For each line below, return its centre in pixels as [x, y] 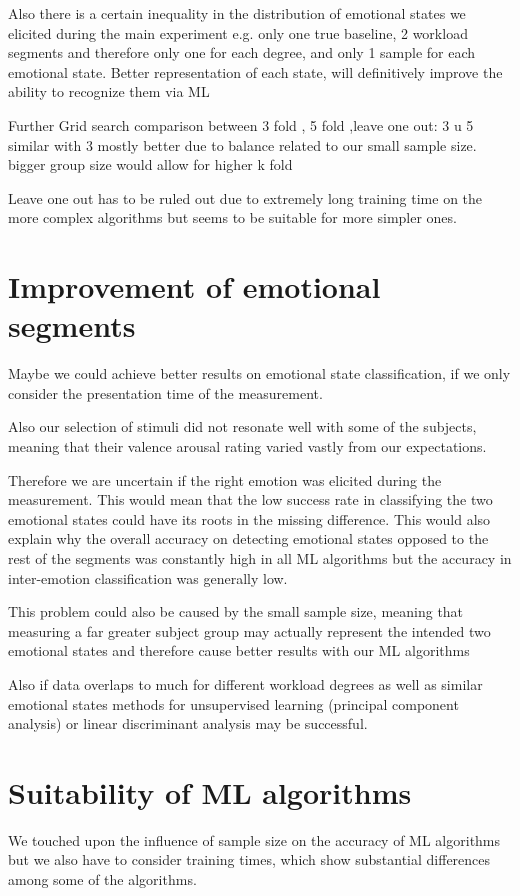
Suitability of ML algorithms [210, 791]
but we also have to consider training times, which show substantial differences [249, 859]
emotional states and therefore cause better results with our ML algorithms [239, 650]
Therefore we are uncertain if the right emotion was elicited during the [225, 479]
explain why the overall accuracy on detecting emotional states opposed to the [248, 538]
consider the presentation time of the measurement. [165, 392]
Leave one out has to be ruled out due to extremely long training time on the [245, 197]
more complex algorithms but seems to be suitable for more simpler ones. [232, 217]
